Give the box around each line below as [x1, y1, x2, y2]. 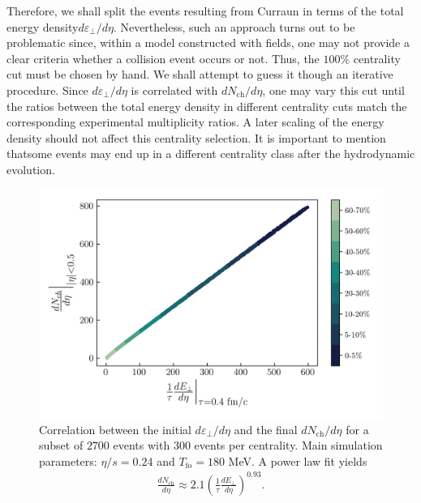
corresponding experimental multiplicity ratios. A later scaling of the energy [6, 113, 384, 130]
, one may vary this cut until [262, 81, 405, 98]
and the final [234, 420, 298, 437]
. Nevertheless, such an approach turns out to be [113, 18, 355, 35]
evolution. [6, 160, 55, 177]
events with [113, 437, 170, 454]
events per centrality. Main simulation [194, 437, 383, 454]
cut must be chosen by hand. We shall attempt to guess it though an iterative [6, 66, 393, 83]
